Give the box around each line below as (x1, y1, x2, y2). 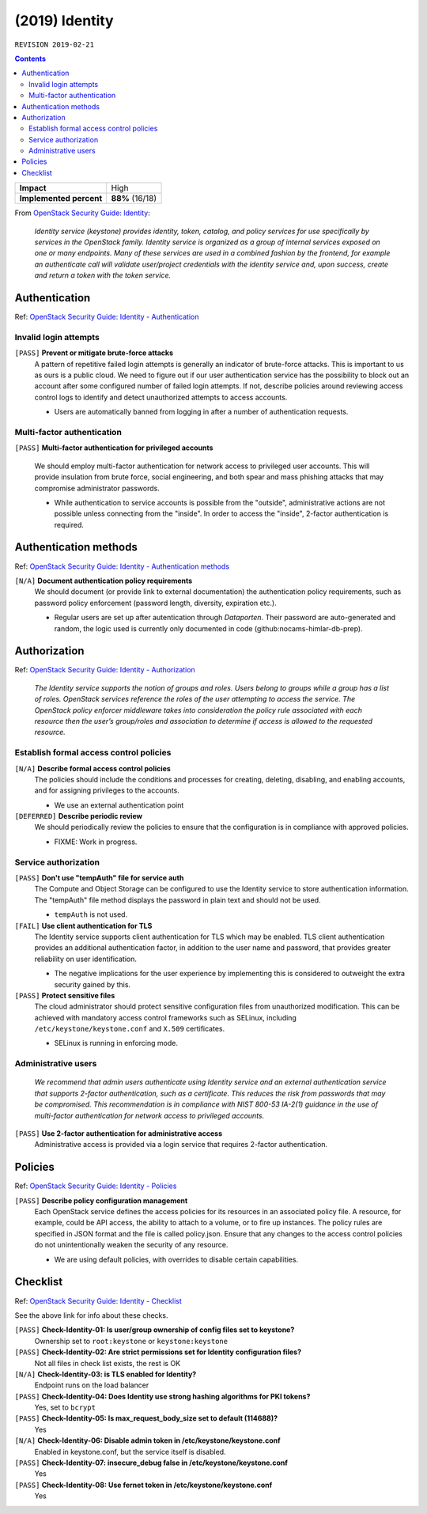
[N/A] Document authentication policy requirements (14, 576, 193, 585)
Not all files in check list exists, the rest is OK (34, 1358, 181, 1368)
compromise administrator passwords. (34, 483, 160, 493)
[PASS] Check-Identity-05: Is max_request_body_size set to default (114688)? (14, 1414, 278, 1423)
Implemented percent (19, 193, 103, 204)
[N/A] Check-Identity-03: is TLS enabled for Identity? (14, 1369, 197, 1379)
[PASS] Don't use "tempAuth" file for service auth (14, 873, 184, 883)
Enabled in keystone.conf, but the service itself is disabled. (34, 1447, 226, 1456)
